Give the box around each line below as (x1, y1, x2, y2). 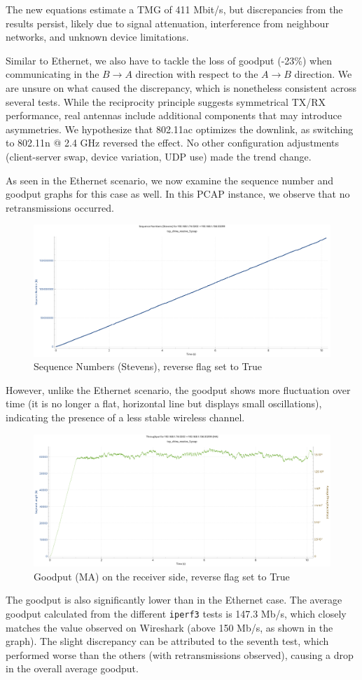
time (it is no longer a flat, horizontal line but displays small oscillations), (6, 396, 322, 411)
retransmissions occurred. (6, 200, 114, 215)
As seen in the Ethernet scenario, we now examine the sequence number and (6, 172, 334, 187)
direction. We (294, 67, 352, 81)
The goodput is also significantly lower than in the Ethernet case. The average (6, 592, 342, 607)
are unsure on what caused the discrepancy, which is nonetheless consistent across (6, 80, 356, 95)
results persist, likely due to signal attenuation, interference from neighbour (6, 15, 329, 30)
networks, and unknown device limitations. (6, 29, 189, 44)
